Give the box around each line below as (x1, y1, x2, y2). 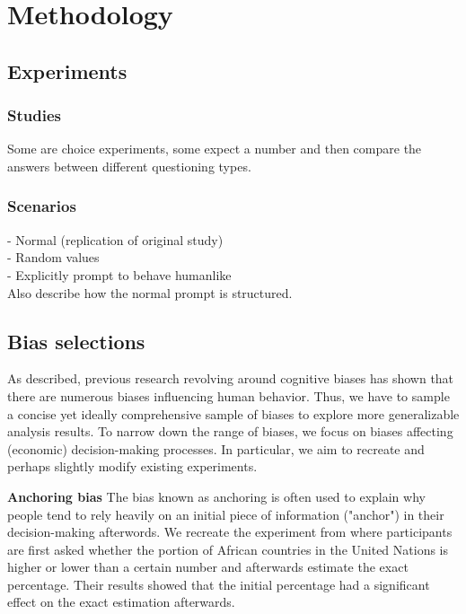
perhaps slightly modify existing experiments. (7, 457, 258, 476)
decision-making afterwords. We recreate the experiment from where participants (7, 522, 453, 541)
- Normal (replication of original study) (7, 230, 224, 249)
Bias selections (7, 327, 145, 355)
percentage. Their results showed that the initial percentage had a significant (7, 575, 430, 593)
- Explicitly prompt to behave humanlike (7, 265, 232, 284)
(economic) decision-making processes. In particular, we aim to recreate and (7, 439, 425, 458)
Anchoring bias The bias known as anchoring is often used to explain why (7, 487, 426, 505)
